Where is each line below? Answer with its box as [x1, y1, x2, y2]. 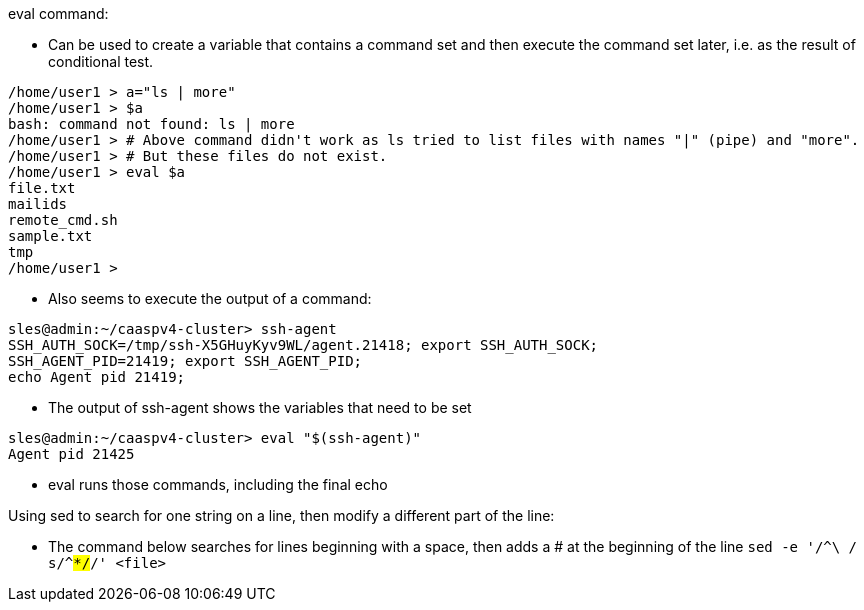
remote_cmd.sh [8, 212, 118, 228]
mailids [8, 196, 68, 212]
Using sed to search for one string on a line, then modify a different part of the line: [8, 507, 555, 524]
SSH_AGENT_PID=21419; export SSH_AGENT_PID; [8, 353, 363, 369]
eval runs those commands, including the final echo [48, 476, 388, 493]
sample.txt [8, 228, 93, 244]
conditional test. [48, 53, 154, 70]
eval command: [8, 5, 109, 22]
